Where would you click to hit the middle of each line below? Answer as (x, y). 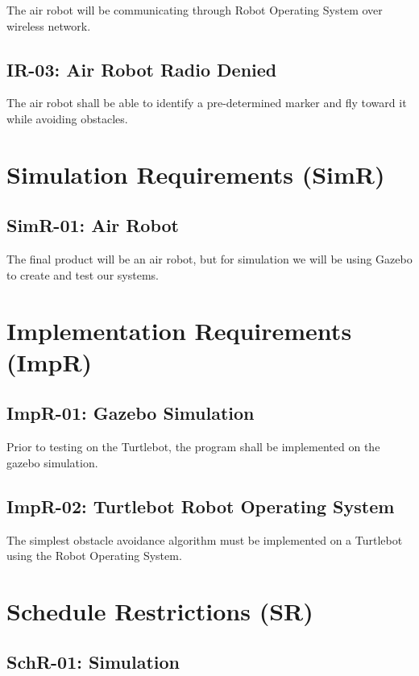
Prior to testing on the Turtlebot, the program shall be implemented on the (193, 447)
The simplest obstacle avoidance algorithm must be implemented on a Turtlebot (205, 539)
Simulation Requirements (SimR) (196, 174)
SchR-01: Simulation (93, 662)
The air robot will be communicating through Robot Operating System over (195, 10)
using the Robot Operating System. (94, 556)
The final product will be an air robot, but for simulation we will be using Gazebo (209, 259)
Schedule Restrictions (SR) (160, 610)
